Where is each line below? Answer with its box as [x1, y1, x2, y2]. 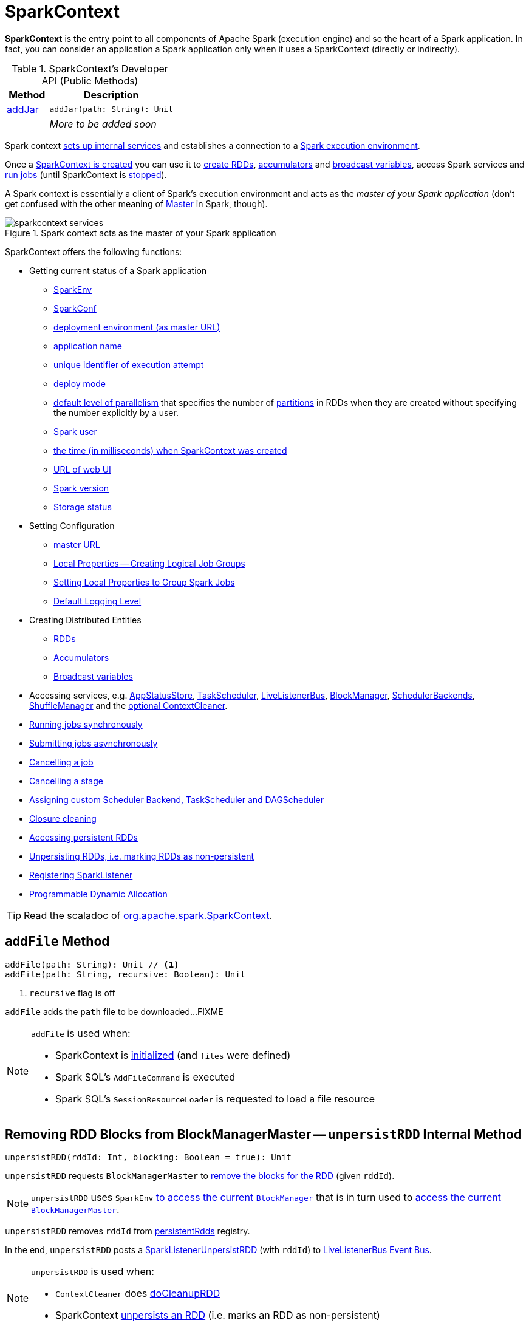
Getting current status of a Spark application [29, 265, 207, 276]
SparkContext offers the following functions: [5, 246, 182, 257]
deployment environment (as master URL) [53, 321, 220, 332]
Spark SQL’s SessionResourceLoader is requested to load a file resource [55, 1092, 375, 1105]
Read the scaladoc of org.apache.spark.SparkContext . [24, 909, 273, 921]
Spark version [53, 482, 109, 493]
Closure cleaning [29, 813, 97, 824]
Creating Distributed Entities [29, 614, 142, 625]
